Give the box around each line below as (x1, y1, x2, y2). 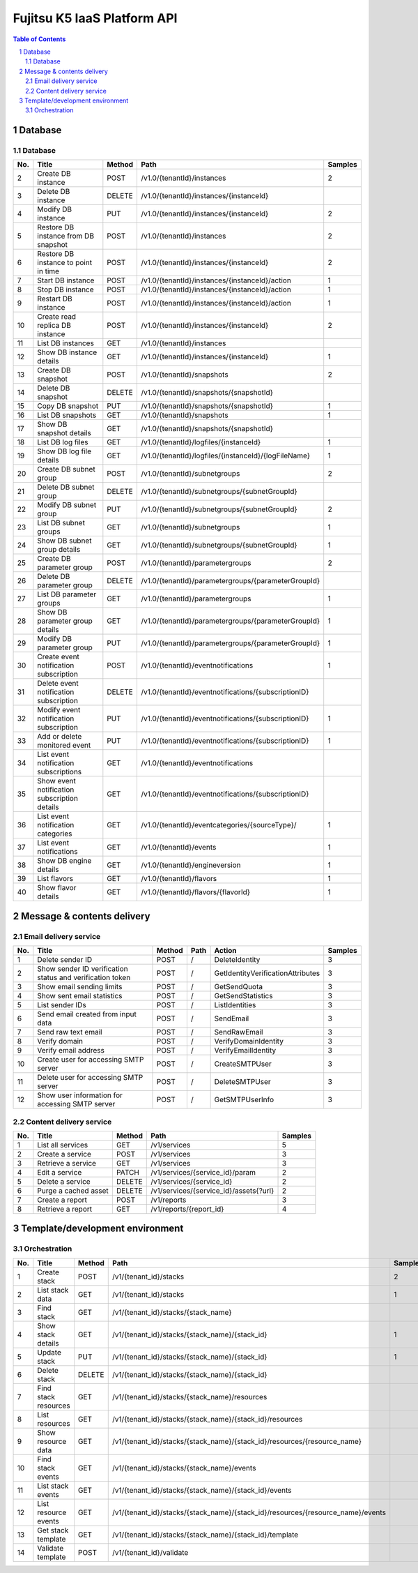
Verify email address (37, 1046, 104, 1055)
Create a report (37, 1195, 87, 1205)
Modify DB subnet (37, 500, 97, 510)
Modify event (37, 705, 81, 715)
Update (37, 1347, 62, 1357)
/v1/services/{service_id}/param (150, 1167, 256, 1177)
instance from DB (37, 231, 94, 241)
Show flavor (37, 883, 77, 893)
